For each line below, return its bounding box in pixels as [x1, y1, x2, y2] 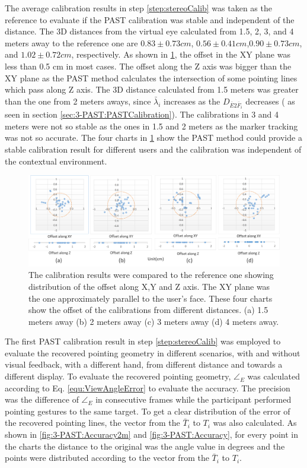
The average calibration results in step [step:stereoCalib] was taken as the [5, 2, 272, 14]
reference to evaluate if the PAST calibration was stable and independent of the [5, 13, 295, 26]
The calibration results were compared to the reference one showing [28, 268, 274, 281]
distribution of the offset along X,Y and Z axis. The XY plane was [28, 280, 270, 292]
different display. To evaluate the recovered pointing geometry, [5, 370, 231, 382]
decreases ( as [245, 94, 295, 107]
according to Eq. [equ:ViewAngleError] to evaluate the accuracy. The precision [5, 381, 290, 394]
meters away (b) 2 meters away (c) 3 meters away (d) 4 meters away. [28, 315, 279, 327]
